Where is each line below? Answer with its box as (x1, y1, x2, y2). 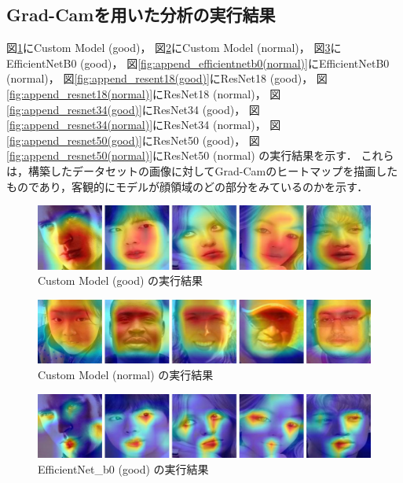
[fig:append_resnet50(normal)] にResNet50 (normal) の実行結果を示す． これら (6, 147, 394, 164)
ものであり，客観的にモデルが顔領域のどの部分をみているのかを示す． (6, 178, 368, 194)
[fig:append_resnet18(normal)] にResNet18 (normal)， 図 (6, 85, 281, 101)
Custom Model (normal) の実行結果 (38, 367, 214, 383)
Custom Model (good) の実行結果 (38, 272, 203, 289)
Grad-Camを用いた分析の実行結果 (6, 2, 276, 27)
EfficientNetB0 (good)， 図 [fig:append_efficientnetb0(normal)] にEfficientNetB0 (6, 54, 390, 71)
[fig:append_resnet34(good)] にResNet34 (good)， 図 (6, 101, 260, 117)
